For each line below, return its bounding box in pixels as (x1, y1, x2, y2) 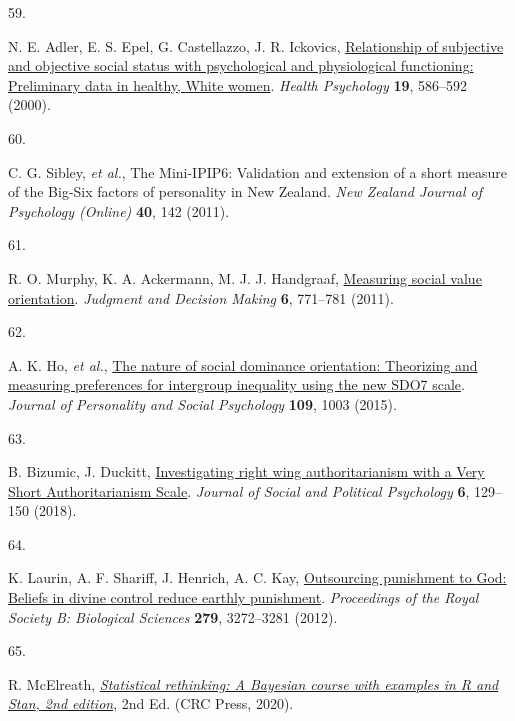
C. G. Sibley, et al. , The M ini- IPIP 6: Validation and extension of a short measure (8, 161, 508, 182)
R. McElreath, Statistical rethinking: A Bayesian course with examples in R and (8, 673, 499, 694)
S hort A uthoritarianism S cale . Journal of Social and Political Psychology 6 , (8, 480, 470, 501)
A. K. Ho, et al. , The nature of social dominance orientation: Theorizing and (8, 354, 478, 375)
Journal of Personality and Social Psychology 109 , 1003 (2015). (8, 393, 397, 414)
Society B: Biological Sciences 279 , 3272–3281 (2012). (8, 606, 338, 627)
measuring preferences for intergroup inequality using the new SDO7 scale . (8, 374, 465, 395)
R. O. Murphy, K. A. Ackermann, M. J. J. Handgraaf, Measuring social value (8, 267, 482, 288)
